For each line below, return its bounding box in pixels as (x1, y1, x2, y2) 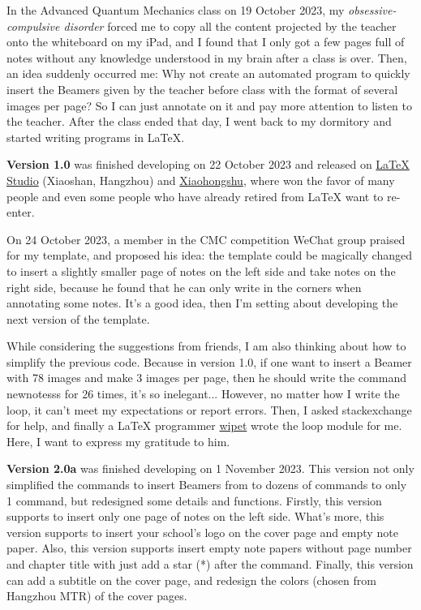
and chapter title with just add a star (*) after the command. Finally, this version (6, 556, 414, 572)
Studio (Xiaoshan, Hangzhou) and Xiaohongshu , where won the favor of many (6, 171, 395, 188)
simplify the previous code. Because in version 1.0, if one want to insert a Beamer (6, 353, 412, 370)
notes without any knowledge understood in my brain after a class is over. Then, (6, 49, 407, 66)
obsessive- (348, 2, 397, 18)
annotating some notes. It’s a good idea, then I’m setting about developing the (6, 294, 398, 311)
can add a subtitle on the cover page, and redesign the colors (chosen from (6, 571, 376, 588)
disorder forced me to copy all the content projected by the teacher (63, 17, 397, 34)
